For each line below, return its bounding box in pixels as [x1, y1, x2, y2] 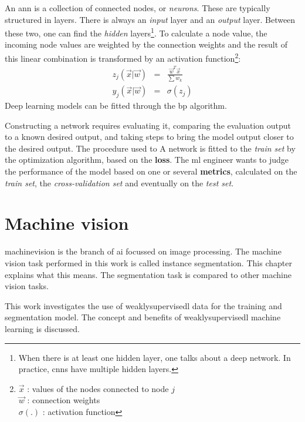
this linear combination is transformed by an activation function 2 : [5, 51, 241, 64]
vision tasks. [5, 280, 49, 292]
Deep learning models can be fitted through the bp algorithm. [5, 99, 227, 112]
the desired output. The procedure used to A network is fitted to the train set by [5, 142, 296, 154]
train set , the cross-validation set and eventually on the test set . [5, 176, 234, 189]
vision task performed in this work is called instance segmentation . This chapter [5, 256, 292, 269]
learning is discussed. [5, 322, 80, 334]
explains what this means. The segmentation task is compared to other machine [5, 268, 292, 280]
